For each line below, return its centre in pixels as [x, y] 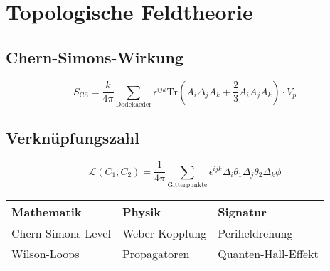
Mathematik [47, 211]
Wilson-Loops [46, 253]
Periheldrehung [255, 233]
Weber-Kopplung [164, 233]
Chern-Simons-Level [61, 233]
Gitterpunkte [187, 185]
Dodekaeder [134, 104]
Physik [141, 211]
